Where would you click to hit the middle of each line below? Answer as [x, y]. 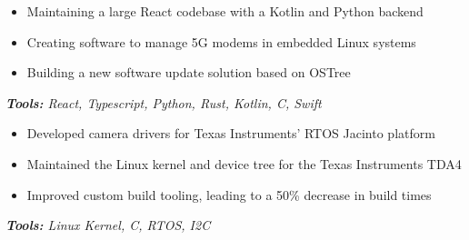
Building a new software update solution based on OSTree [189, 72]
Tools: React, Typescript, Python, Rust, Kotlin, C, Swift [164, 102]
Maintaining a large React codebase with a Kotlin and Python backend [225, 11]
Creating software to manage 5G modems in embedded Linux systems [221, 41]
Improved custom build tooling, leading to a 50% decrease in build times [229, 194]
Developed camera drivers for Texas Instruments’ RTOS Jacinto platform [231, 133]
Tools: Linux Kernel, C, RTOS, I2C [108, 225]
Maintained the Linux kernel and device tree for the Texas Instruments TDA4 [244, 163]
